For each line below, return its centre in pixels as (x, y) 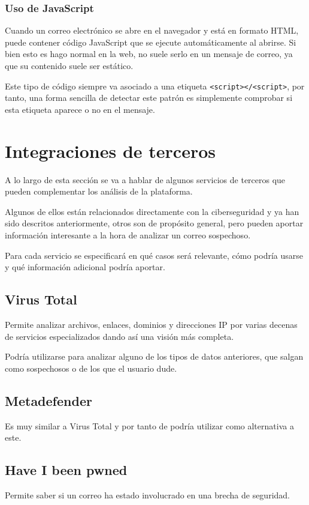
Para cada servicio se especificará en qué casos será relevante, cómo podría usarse (154, 255)
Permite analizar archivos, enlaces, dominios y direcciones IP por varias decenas (151, 324)
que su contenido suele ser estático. (69, 65)
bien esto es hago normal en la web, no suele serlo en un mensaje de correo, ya (149, 54)
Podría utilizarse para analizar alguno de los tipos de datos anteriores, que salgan (154, 356)
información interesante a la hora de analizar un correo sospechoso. (128, 234)
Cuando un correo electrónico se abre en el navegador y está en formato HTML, (152, 30)
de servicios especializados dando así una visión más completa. (119, 336)
